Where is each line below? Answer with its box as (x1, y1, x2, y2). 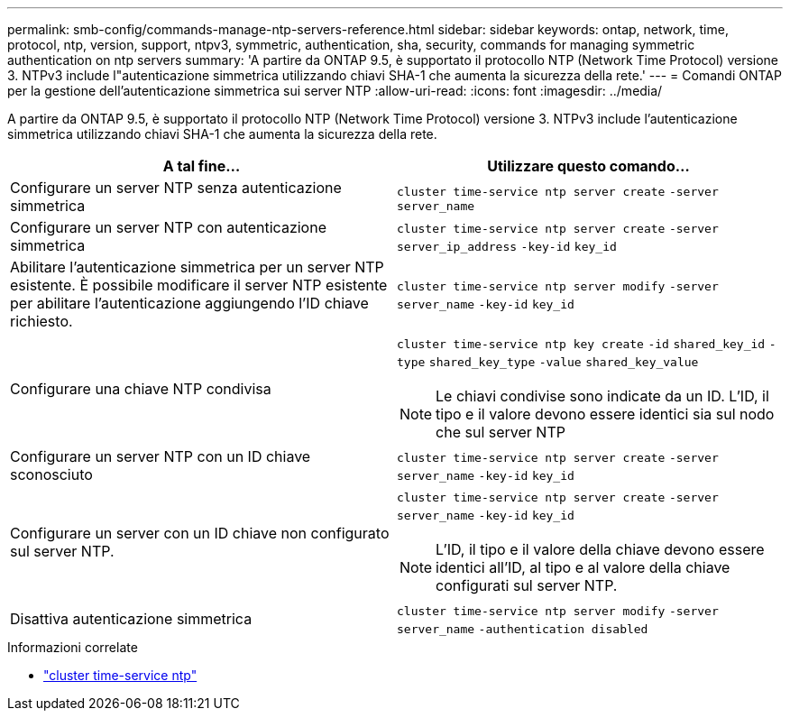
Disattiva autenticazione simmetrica (10, 610, 253, 628)
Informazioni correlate (7, 640, 138, 655)
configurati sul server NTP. (436, 576, 618, 594)
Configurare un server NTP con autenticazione (10, 218, 326, 236)
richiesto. (10, 312, 73, 330)
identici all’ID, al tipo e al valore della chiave (436, 558, 730, 576)
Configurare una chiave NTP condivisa (10, 380, 271, 398)
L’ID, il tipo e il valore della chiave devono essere (436, 540, 765, 558)
